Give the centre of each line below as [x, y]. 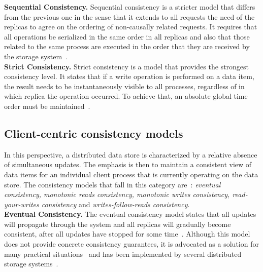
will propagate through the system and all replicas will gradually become [118, 224]
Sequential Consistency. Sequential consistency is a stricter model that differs [130, 7]
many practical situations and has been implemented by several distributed [123, 254]
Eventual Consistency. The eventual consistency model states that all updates [130, 214]
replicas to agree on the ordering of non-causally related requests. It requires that [131, 27]
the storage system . [36, 56]
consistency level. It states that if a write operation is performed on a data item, [129, 76]
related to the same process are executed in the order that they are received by [127, 46]
